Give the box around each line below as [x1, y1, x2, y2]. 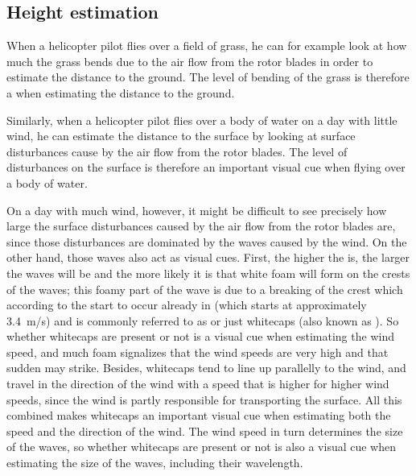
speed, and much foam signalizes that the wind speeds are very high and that [6, 343, 389, 360]
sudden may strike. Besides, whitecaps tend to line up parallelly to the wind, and [6, 359, 406, 376]
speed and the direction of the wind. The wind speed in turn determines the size [6, 422, 403, 439]
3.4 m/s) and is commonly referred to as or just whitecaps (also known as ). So [6, 312, 399, 329]
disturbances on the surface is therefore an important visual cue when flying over [6, 159, 406, 176]
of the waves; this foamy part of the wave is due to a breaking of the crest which [6, 280, 403, 297]
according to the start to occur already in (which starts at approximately [6, 296, 367, 313]
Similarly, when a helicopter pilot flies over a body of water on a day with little [6, 111, 397, 128]
